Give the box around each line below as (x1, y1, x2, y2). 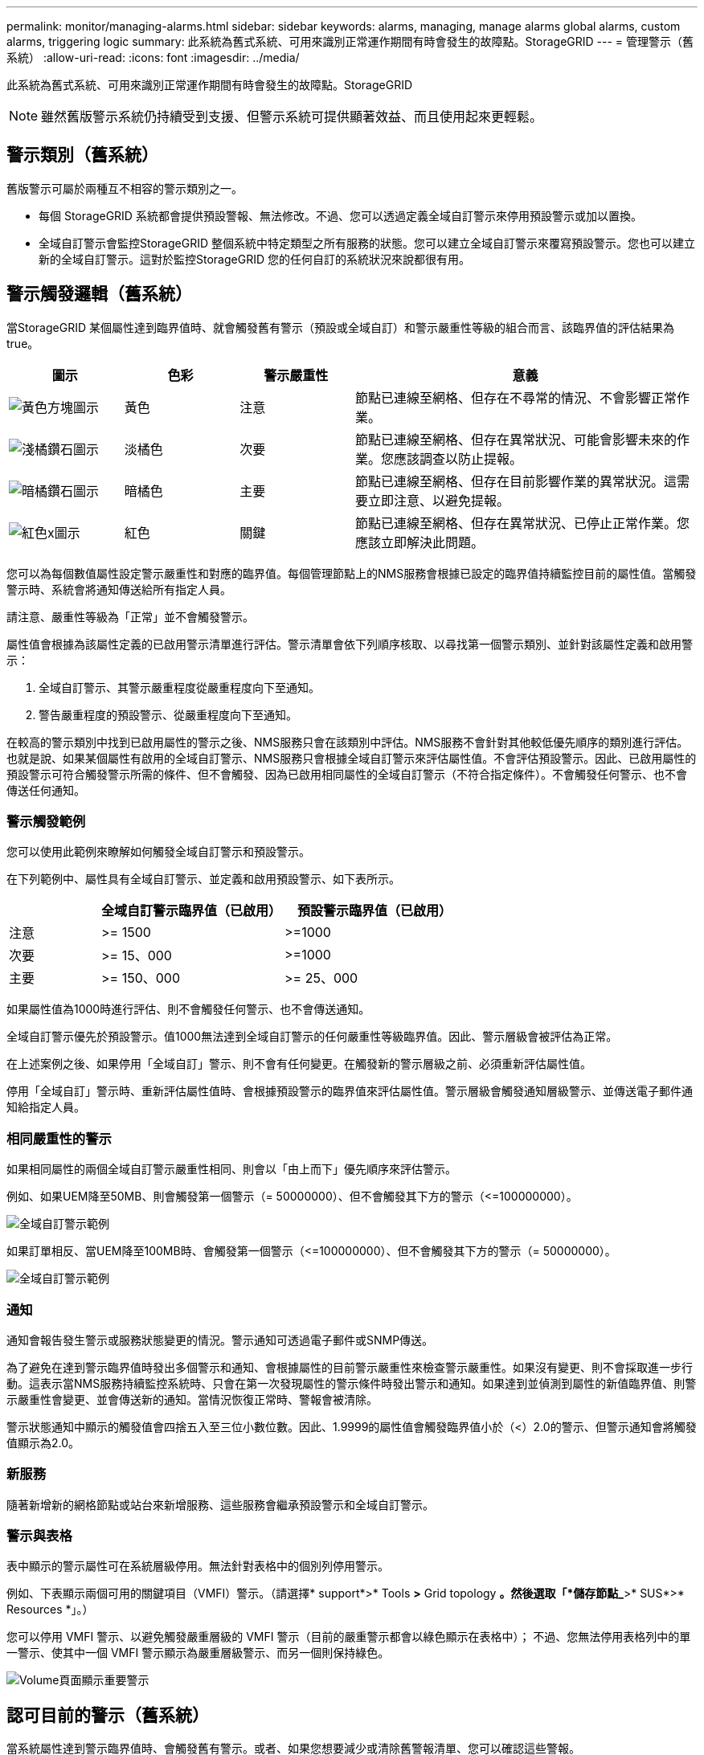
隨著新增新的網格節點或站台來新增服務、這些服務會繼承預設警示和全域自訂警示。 (6, 1497, 434, 1512)
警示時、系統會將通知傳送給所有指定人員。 (6, 582, 231, 596)
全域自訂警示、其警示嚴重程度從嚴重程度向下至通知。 (39, 680, 320, 694)
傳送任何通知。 (6, 783, 85, 797)
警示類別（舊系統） (6, 145, 158, 166)
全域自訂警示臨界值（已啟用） (101, 902, 282, 919)
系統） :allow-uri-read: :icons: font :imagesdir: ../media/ (6, 51, 300, 64)
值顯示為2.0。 (6, 1435, 80, 1450)
